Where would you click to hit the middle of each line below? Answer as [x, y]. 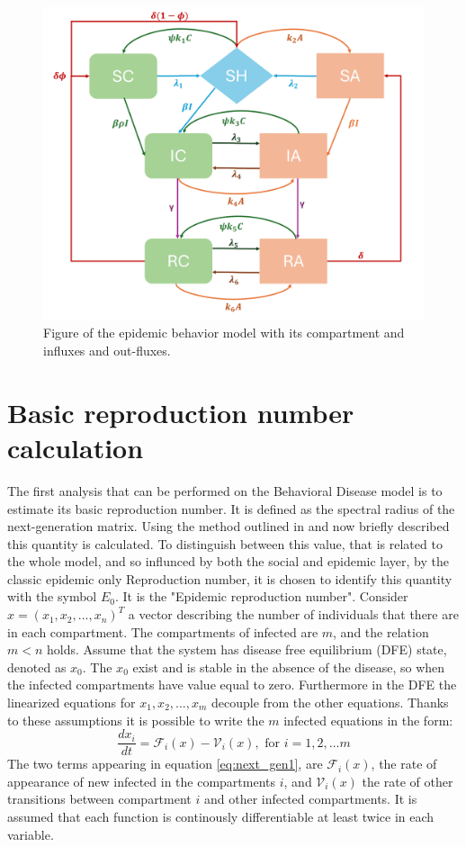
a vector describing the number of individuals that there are [293, 614]
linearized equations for [72, 703]
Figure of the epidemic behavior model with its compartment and [224, 333]
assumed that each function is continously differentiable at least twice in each [221, 817]
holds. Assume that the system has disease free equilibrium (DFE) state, [247, 649]
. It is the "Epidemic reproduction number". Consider [261, 596]
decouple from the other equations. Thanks [330, 703]
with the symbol [52, 596]
